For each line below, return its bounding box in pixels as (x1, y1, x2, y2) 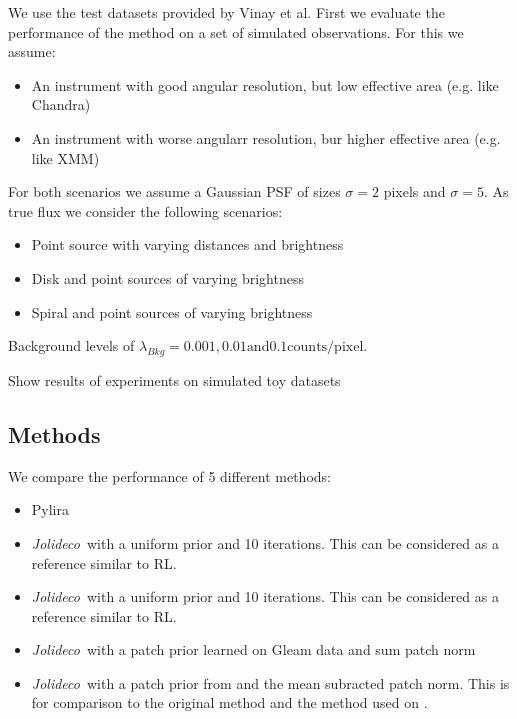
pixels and (383, 181, 446, 202)
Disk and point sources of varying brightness (31, 267, 304, 288)
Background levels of (8, 335, 135, 356)
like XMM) (31, 147, 100, 168)
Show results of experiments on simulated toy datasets (8, 369, 341, 390)
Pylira (31, 499, 69, 520)
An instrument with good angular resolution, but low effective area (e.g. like (31, 74, 499, 95)
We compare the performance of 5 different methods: (8, 465, 331, 486)
